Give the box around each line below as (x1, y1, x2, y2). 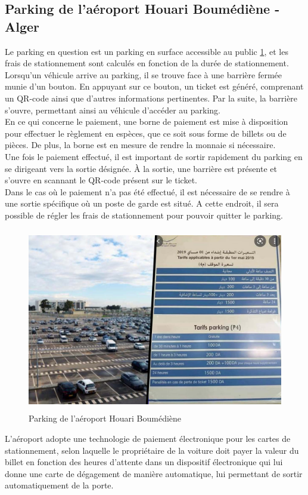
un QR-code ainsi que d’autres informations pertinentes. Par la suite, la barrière (5, 91, 298, 104)
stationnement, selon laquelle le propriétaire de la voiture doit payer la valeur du (5, 444, 299, 456)
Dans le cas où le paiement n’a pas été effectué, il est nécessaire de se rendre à (5, 185, 290, 198)
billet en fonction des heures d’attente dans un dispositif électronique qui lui (5, 456, 283, 468)
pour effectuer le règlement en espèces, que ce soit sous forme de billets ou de (5, 127, 287, 139)
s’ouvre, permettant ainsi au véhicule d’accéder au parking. (5, 103, 220, 116)
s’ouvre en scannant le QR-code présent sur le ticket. (5, 174, 197, 186)
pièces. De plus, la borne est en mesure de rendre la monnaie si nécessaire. (5, 139, 276, 151)
